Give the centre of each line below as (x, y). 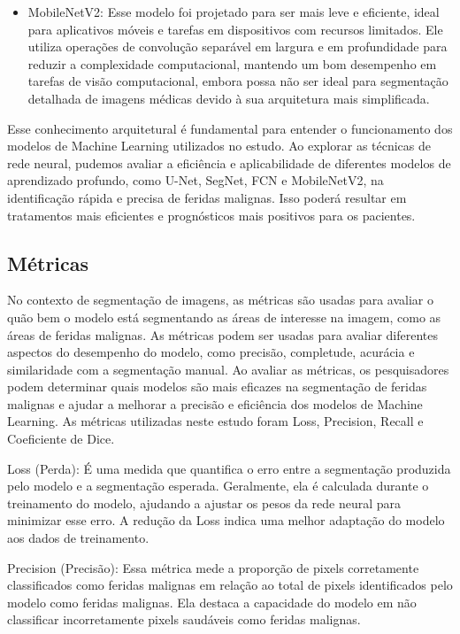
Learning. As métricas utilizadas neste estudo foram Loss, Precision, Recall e (215, 421)
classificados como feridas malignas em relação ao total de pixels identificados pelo (230, 585)
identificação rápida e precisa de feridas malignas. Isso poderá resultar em (207, 197)
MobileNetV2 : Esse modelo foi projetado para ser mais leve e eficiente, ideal (234, 12)
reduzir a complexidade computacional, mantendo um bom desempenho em (232, 63)
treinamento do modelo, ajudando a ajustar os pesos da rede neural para (204, 503)
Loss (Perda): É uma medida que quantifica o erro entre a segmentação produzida (229, 468)
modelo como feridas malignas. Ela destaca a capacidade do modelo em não (212, 602)
